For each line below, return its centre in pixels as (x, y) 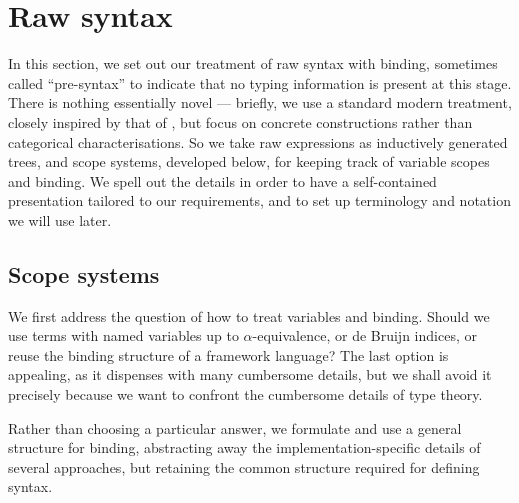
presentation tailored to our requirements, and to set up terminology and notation (259, 200)
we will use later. (60, 219)
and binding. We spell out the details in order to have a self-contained (222, 180)
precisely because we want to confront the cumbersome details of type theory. (245, 394)
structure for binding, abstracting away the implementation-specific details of (244, 447)
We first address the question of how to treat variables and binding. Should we (249, 315)
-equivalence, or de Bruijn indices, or (364, 335)
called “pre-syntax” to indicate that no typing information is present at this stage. (260, 82)
